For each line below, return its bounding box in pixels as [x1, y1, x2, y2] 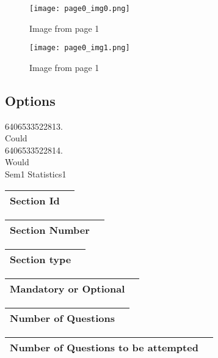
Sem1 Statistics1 [5, 168, 67, 181]
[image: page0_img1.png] [29, 43, 130, 53]
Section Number [10, 222, 90, 237]
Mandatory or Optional [10, 281, 125, 296]
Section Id [10, 193, 60, 207]
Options [5, 91, 56, 110]
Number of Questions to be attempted [10, 340, 198, 354]
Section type [10, 252, 71, 266]
